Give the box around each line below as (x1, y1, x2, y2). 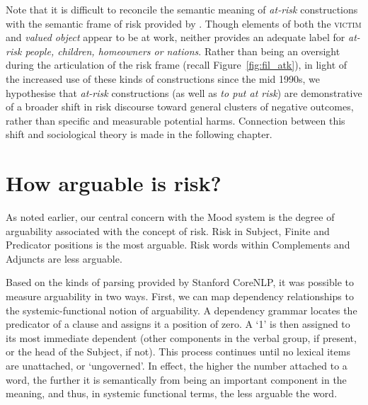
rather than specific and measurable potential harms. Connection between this (6, 113, 345, 127)
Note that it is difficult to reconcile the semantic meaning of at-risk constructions (6, 2, 358, 16)
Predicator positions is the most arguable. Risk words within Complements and (6, 237, 350, 252)
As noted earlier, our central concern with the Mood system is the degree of (6, 210, 335, 224)
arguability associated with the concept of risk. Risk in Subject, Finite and (6, 223, 330, 238)
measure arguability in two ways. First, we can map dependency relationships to (6, 289, 354, 304)
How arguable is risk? (6, 169, 222, 198)
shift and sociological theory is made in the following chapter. (6, 127, 272, 142)
